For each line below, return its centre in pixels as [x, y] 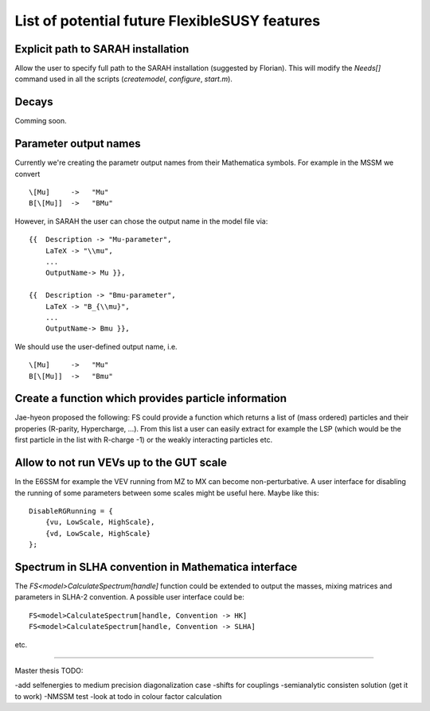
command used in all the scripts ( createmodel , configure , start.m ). [123, 79]
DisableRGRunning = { [71, 511]
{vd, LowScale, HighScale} [98, 533]
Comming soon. [41, 121]
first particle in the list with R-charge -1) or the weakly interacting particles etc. [144, 440]
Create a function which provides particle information [150, 398]
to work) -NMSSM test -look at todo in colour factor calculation [118, 696]
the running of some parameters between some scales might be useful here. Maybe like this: [167, 493]
